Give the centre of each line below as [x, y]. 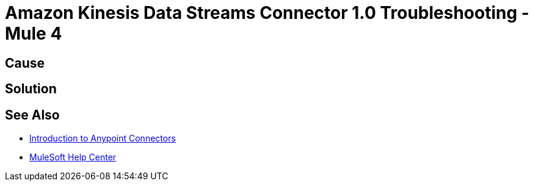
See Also [32, 115]
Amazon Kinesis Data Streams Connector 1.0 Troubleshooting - [267, 13]
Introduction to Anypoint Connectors [103, 138]
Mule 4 [34, 34]
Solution [31, 89]
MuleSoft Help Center [73, 157]
